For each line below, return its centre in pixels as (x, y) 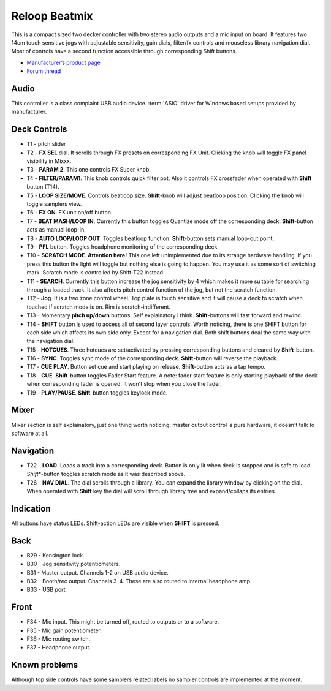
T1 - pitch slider (46, 144)
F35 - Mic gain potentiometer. (64, 630)
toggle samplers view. (54, 204)
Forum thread (44, 71)
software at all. (30, 433)
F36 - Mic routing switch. (59, 639)
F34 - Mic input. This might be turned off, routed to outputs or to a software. (123, 622)
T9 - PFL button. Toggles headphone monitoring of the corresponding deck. (123, 247)
